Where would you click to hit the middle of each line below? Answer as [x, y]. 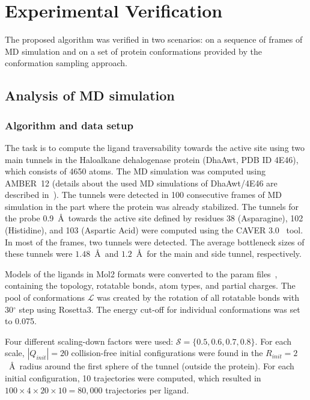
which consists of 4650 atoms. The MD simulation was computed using [135, 171]
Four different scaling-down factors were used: [89, 341]
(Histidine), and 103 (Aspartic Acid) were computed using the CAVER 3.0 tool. [154, 230]
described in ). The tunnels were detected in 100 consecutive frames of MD [144, 195]
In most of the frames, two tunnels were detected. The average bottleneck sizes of [155, 242]
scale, [15, 353]
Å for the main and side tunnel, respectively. [219, 254]
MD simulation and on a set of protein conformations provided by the [133, 51]
